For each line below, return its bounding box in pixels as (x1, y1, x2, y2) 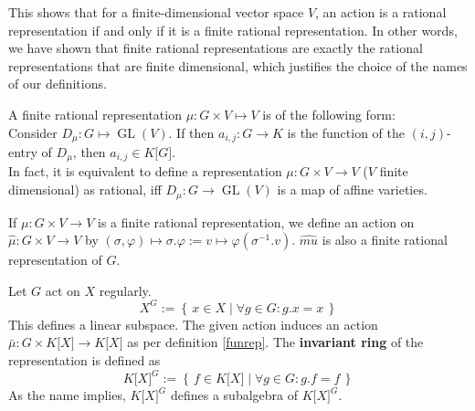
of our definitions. (8, 74, 107, 93)
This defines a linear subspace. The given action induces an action (8, 314, 378, 333)
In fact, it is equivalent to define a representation (8, 162, 282, 181)
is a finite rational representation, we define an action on (98, 212, 415, 231)
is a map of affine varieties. (277, 180, 427, 199)
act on (45, 280, 80, 300)
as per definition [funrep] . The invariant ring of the (127, 332, 424, 352)
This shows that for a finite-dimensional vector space (8, 3, 304, 21)
